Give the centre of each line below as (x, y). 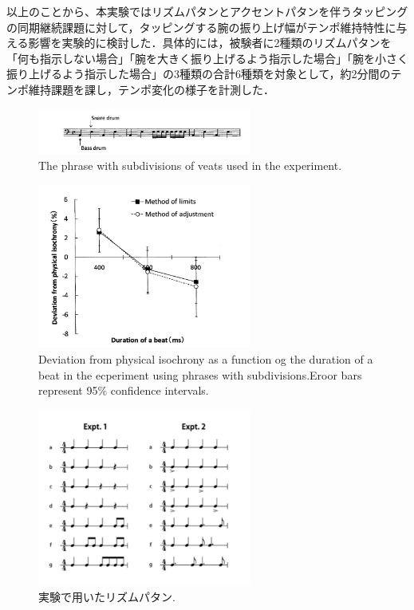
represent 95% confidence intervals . (124, 390)
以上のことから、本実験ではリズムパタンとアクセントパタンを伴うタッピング (207, 11)
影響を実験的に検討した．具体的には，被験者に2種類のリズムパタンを (210, 43)
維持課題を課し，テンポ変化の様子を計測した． (151, 89)
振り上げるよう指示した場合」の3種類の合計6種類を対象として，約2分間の (199, 74)
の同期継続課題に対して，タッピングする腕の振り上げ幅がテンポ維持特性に (201, 27)
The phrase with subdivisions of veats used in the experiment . (190, 165)
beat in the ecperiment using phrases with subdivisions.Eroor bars (200, 374)
